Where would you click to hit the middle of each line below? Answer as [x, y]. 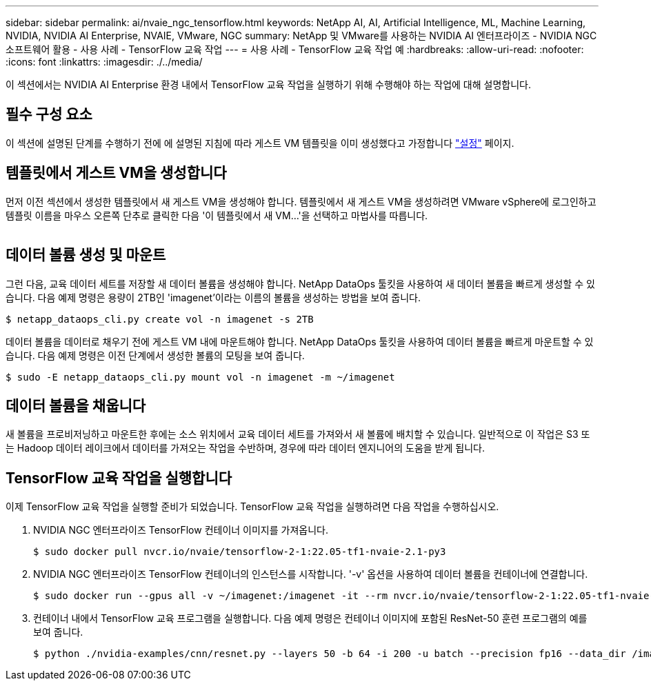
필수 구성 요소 [49, 114]
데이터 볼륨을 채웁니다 [76, 405]
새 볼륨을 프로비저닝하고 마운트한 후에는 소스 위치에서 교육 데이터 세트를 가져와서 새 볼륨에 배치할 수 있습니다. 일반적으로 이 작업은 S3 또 [298, 434]
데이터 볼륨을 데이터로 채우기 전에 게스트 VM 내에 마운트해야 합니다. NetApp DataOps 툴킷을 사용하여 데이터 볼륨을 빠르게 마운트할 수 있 [300, 341]
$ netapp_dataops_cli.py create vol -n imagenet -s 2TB [160, 319]
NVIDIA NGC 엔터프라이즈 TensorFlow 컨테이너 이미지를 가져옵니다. [181, 530]
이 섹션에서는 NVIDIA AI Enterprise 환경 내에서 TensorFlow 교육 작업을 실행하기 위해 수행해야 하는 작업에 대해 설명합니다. [268, 84]
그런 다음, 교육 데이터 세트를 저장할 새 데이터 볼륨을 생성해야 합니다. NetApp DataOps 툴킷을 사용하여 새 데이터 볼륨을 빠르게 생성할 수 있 [300, 283]
